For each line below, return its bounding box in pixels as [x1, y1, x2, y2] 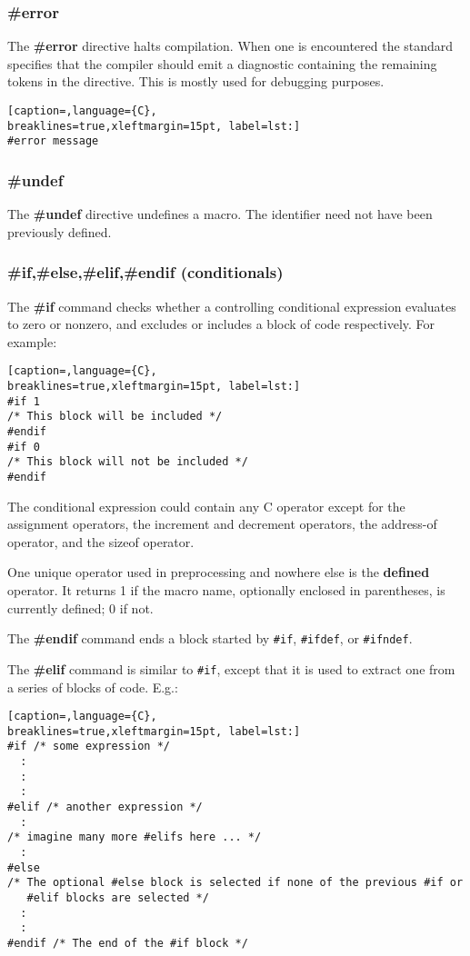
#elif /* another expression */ [7, 801, 203, 814]
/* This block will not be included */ [7, 455, 248, 469]
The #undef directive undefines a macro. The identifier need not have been [7, 204, 433, 224]
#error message [7, 134, 99, 148]
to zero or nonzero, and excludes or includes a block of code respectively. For [7, 314, 435, 334]
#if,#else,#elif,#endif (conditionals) [7, 261, 284, 284]
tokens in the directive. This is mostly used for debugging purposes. [7, 72, 385, 91]
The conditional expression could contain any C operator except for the [7, 496, 405, 515]
